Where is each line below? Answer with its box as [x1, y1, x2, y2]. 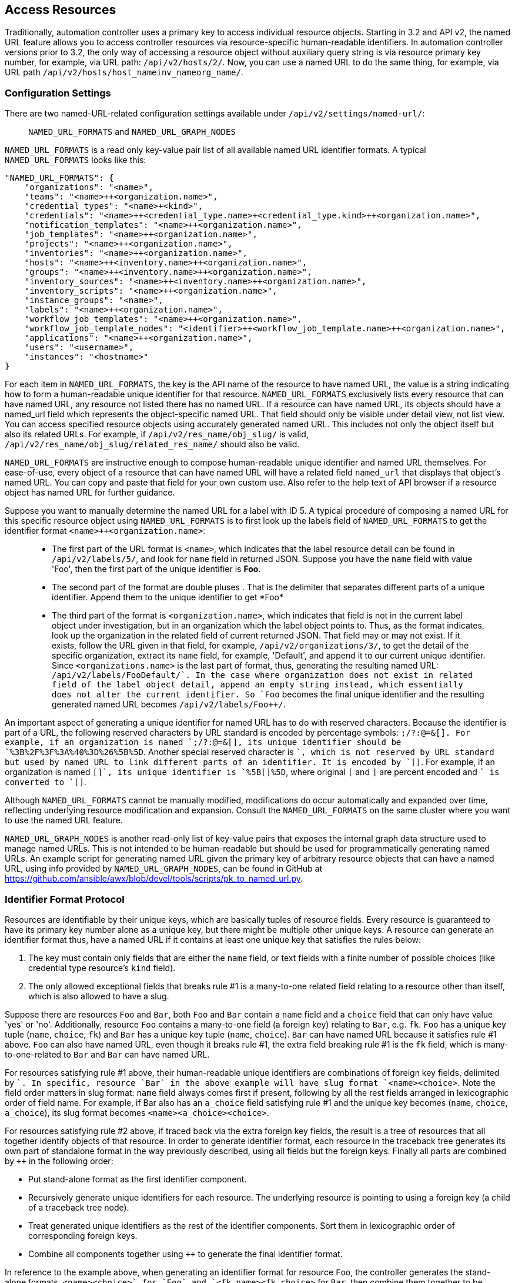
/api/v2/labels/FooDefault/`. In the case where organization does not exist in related [52, 670, 473, 680]
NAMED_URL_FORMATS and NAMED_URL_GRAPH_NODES [28, 127, 236, 137]
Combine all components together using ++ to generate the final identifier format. [28, 1248, 343, 1259]
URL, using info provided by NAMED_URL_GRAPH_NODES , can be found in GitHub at [5, 863, 323, 874]
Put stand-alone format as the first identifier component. [28, 1174, 247, 1184]
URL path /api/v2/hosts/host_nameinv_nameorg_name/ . [5, 67, 243, 78]
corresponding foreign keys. [28, 1230, 138, 1241]
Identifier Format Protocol [5, 893, 125, 905]
